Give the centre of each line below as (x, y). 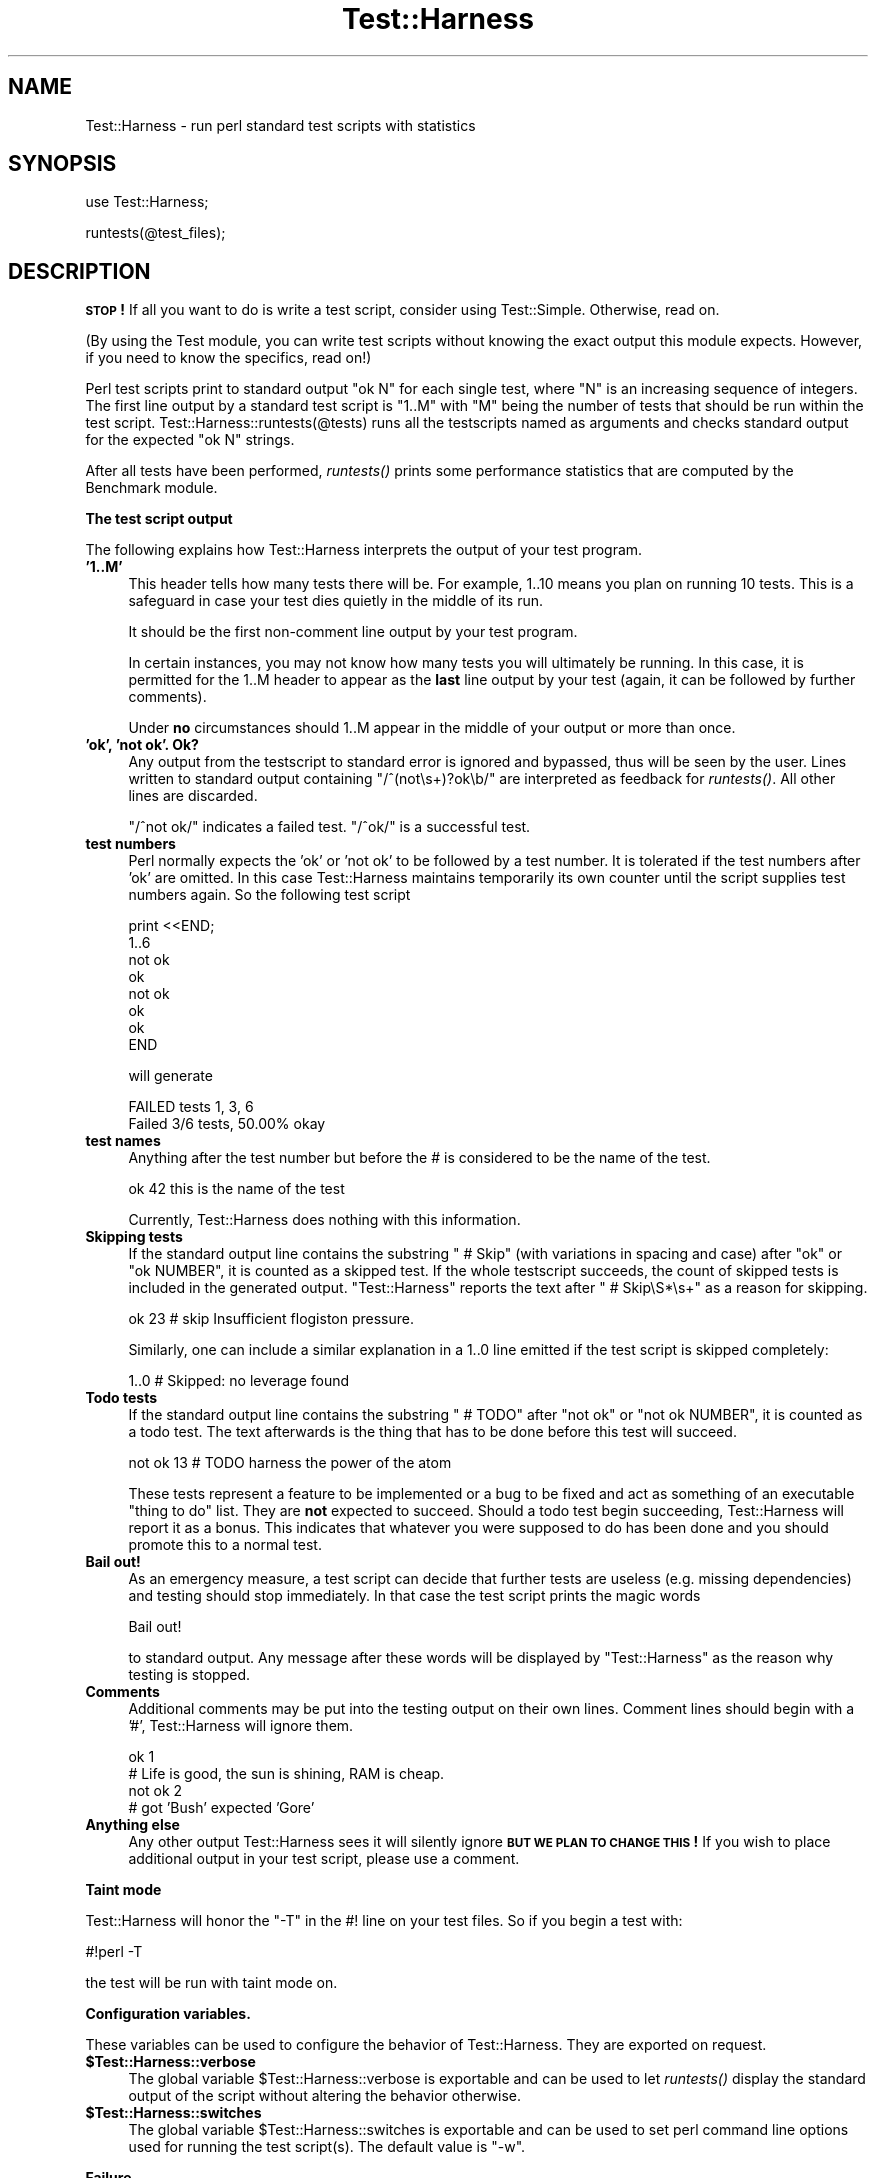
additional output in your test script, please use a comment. (324, 1859)
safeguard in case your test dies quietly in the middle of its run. (335, 601)
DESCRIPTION (79, 271)
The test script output (159, 519)
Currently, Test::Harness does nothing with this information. (324, 1220)
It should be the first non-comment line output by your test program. (353, 632)
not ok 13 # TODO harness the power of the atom (290, 1463)
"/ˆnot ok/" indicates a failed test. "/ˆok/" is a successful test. (329, 827)
